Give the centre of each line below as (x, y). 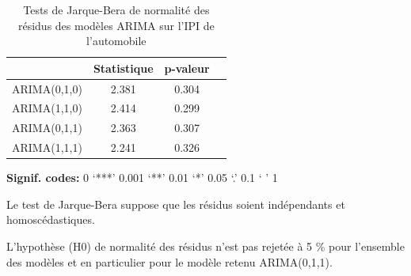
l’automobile (116, 41)
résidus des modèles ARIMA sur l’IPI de (116, 25)
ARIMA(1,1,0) (47, 108)
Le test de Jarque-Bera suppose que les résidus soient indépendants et (176, 204)
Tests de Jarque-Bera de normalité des (116, 9)
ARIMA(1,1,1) (47, 147)
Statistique (123, 68)
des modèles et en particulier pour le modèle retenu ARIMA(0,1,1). (169, 261)
